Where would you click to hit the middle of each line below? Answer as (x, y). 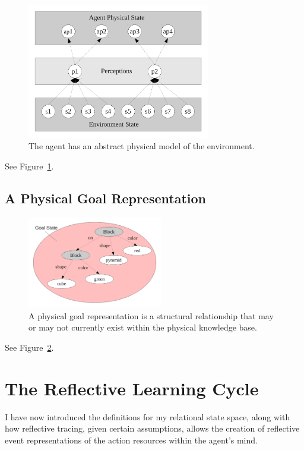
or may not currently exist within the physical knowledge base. (143, 327)
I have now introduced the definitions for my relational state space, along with (148, 416)
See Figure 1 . (29, 166)
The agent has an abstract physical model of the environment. (142, 146)
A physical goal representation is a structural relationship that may (151, 315)
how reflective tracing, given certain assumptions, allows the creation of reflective (152, 428)
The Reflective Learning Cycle (132, 388)
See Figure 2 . (29, 347)
